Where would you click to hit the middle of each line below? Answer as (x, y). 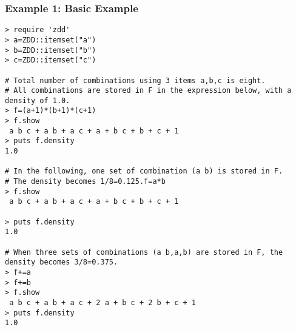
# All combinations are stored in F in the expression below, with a (148, 91)
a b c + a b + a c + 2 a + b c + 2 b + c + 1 (103, 302)
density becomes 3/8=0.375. (62, 262)
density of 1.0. (38, 100)
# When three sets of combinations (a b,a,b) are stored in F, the (144, 252)
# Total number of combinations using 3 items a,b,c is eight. (135, 80)
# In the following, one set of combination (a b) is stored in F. (144, 171)
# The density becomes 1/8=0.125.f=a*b (85, 182)
